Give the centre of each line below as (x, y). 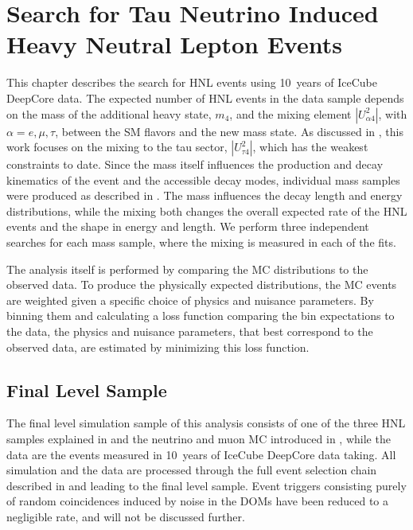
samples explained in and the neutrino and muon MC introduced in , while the (199, 439)
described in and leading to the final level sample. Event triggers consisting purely (206, 485)
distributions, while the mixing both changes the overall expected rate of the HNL (207, 210)
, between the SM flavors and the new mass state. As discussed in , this (229, 131)
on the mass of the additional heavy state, (109, 113)
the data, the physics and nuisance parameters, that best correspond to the (190, 331)
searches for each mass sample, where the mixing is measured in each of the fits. (201, 242)
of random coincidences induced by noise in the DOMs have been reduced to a (197, 501)
